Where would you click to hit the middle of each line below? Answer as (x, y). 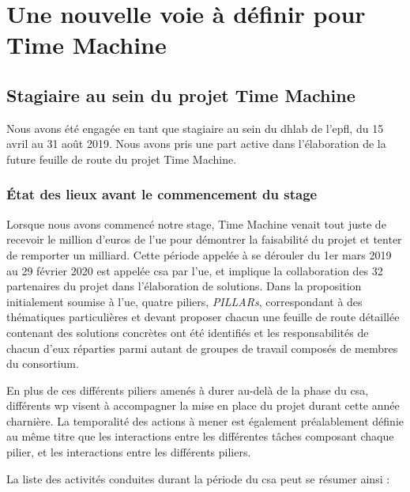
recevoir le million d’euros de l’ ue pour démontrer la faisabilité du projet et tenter (204, 239)
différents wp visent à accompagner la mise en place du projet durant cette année (203, 405)
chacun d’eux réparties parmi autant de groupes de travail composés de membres (202, 348)
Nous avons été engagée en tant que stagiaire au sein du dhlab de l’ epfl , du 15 (195, 128)
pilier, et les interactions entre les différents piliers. (129, 452)
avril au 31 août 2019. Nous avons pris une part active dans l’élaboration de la (196, 144)
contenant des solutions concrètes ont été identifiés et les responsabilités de (188, 332)
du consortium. (43, 363)
